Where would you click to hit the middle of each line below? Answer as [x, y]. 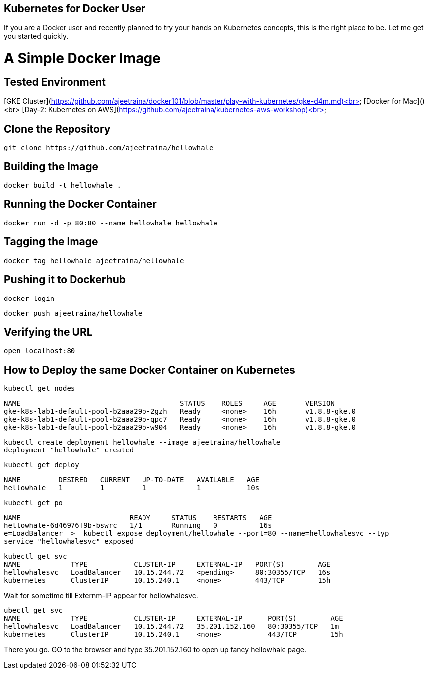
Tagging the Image [51, 242]
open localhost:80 [40, 351]
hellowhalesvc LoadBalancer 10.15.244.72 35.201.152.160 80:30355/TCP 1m [172, 627]
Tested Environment [55, 82]
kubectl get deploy [42, 465]
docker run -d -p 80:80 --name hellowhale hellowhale [111, 223]
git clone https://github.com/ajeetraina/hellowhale [109, 148]
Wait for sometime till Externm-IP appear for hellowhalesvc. [101, 596]
